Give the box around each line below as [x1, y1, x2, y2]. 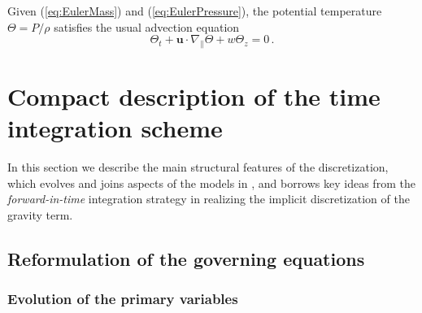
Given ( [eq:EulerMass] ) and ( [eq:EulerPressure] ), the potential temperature [7, 2, 382, 19]
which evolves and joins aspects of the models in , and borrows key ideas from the [7, 174, 415, 191]
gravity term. [7, 206, 73, 224]
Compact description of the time [7, 80, 381, 113]
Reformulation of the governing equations [7, 246, 365, 272]
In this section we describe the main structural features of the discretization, [7, 159, 389, 176]
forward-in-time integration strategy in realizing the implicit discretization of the [7, 190, 410, 207]
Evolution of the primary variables [7, 289, 238, 309]
